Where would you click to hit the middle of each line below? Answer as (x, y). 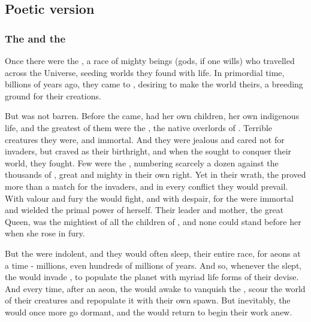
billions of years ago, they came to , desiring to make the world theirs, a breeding (154, 84)
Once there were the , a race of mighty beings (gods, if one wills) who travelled (150, 60)
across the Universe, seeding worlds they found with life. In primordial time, (145, 72)
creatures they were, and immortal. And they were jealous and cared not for (145, 139)
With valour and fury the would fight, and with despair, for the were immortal (149, 198)
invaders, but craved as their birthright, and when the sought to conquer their (148, 151)
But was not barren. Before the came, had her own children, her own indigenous (152, 116)
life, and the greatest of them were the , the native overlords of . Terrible (139, 127)
